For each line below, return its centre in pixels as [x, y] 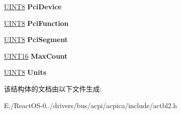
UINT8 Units [25, 72]
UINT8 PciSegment [36, 39]
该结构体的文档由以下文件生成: [53, 88]
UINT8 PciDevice [33, 6]
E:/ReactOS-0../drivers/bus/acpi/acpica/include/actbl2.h [90, 105]
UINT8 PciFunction [36, 23]
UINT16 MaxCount [36, 56]
